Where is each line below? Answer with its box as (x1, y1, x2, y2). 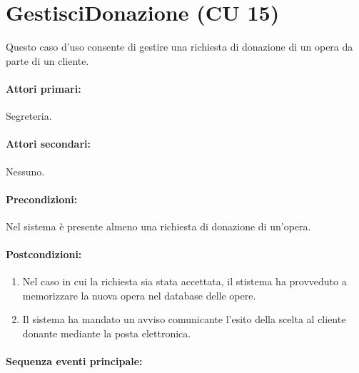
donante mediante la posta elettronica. (22, 326, 191, 341)
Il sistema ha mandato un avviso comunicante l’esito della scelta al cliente (22, 312, 346, 327)
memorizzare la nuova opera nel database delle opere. (22, 287, 256, 302)
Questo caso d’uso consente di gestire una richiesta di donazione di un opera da (6, 39, 353, 54)
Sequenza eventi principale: (6, 354, 143, 369)
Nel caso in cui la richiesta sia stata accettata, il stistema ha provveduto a (22, 274, 347, 289)
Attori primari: (6, 81, 81, 96)
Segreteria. (6, 108, 52, 123)
